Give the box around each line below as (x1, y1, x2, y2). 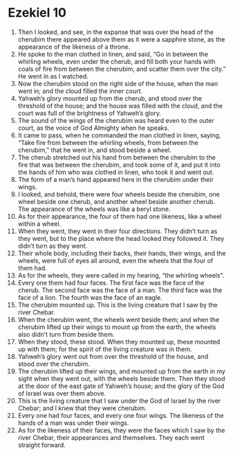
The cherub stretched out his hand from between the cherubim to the (17, 153, 216, 161)
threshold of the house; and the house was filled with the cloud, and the (17, 101, 223, 110)
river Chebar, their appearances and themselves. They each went (17, 433, 205, 441)
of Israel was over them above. (17, 389, 106, 397)
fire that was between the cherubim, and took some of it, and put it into (17, 160, 221, 169)
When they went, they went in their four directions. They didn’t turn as (17, 227, 218, 235)
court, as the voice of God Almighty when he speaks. (17, 124, 169, 132)
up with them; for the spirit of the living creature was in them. (17, 345, 192, 353)
